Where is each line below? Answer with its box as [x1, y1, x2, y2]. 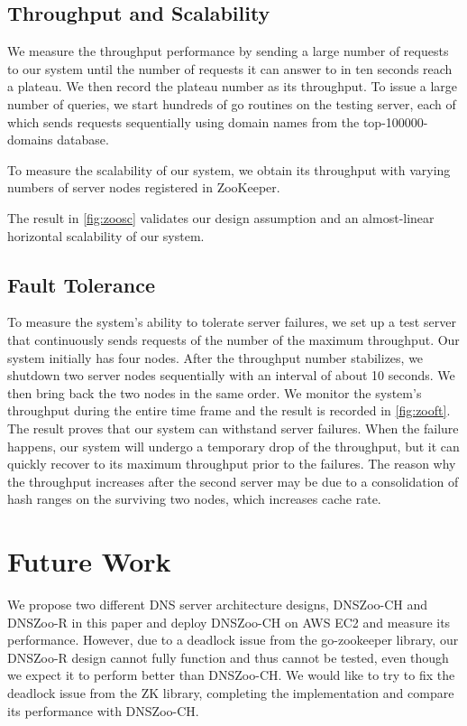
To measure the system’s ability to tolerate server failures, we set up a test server [7, 312, 456, 331]
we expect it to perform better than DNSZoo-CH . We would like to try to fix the [7, 665, 455, 684]
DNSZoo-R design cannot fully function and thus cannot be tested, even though [7, 647, 449, 666]
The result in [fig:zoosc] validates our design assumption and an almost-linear [7, 208, 435, 227]
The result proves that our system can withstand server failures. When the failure [7, 418, 459, 437]
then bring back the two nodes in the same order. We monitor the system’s [7, 383, 422, 402]
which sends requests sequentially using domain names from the [7, 112, 360, 131]
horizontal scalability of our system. [7, 226, 205, 245]
